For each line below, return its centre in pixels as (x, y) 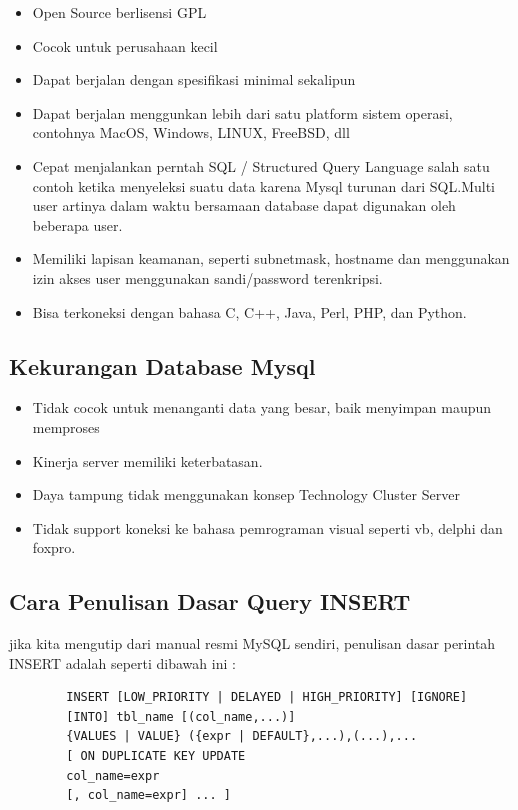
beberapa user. (77, 224)
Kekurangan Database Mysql (162, 365)
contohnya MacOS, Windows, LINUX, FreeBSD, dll (191, 132)
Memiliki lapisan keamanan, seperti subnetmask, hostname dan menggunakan (271, 258)
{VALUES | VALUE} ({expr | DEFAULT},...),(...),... (242, 736)
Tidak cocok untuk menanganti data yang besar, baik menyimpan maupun (262, 407)
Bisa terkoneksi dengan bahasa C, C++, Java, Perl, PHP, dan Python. (249, 311)
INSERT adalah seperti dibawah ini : (122, 662)
